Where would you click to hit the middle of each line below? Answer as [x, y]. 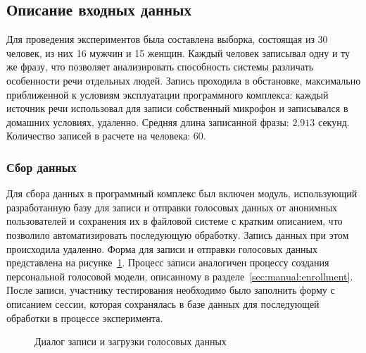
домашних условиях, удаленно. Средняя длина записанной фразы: [148, 122]
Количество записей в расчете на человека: [99, 136]
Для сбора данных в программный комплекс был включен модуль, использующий [182, 193]
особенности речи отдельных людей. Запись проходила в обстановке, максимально [184, 80]
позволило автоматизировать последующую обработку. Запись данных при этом [178, 234]
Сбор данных [42, 167]
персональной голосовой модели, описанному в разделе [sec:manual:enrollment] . [180, 276]
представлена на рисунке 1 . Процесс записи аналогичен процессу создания [168, 262]
